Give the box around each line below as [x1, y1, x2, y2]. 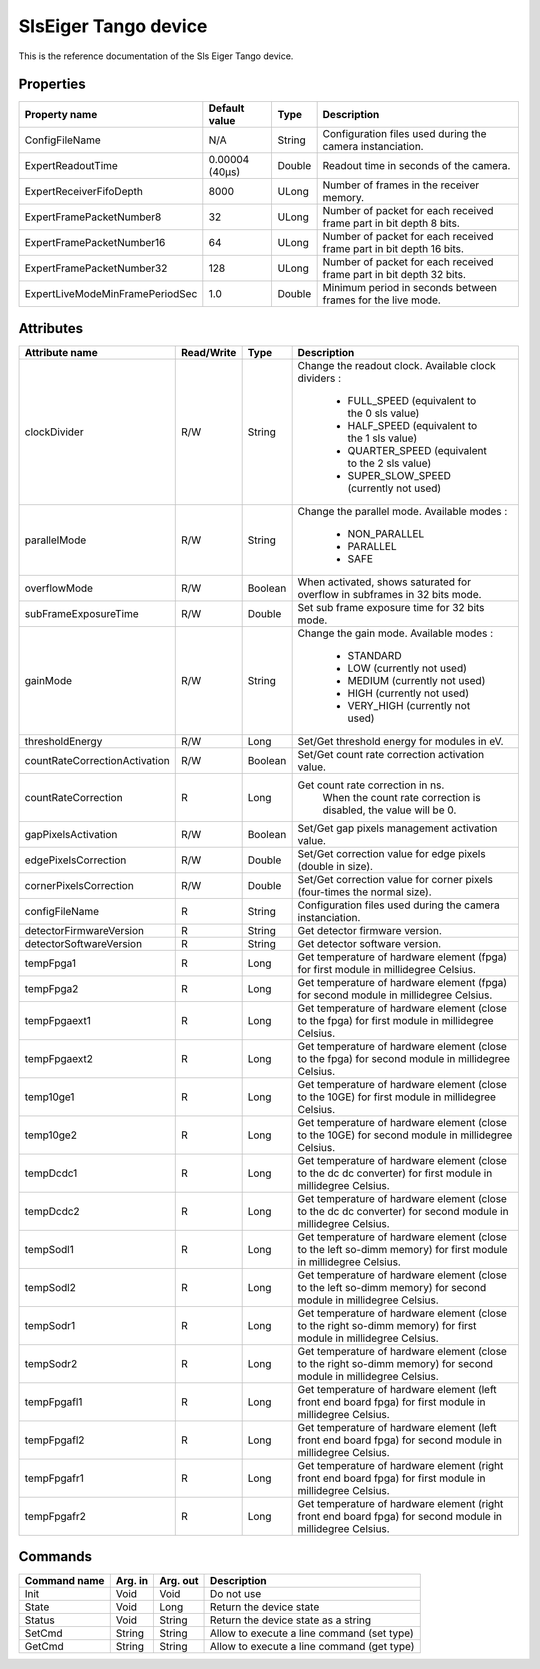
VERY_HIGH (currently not [347, 698, 471, 712]
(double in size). [297, 859, 374, 873]
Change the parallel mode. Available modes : [297, 504, 508, 518]
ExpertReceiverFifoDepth [24, 185, 144, 199]
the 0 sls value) [347, 406, 420, 420]
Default [208, 101, 245, 115]
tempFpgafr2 [24, 1509, 87, 1523]
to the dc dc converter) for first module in [297, 1166, 493, 1180]
